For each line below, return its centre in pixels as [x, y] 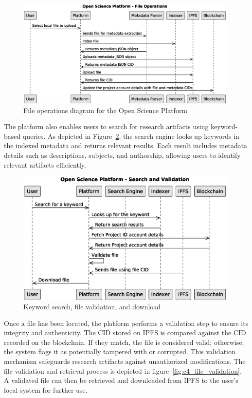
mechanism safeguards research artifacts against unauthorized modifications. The [125, 361]
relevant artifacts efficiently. [45, 164]
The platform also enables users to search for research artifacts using [106, 126]
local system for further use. [46, 389]
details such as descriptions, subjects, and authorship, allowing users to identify [122, 155]
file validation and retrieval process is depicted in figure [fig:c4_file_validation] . [123, 370]
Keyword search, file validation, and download [92, 307]
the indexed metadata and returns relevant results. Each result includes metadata [126, 145]
